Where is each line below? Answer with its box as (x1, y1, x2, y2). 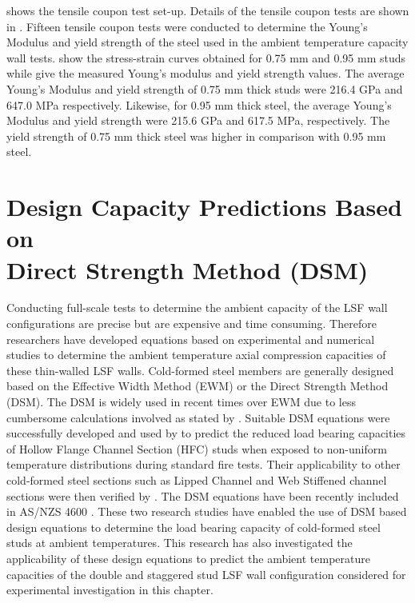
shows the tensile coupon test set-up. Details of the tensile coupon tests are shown (6, 2, 409, 18)
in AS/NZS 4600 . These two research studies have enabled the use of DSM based (6, 503, 407, 520)
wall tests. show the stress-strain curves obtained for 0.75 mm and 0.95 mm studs (6, 49, 406, 66)
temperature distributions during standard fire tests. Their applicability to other (6, 456, 401, 473)
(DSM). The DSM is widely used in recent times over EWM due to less (6, 393, 356, 409)
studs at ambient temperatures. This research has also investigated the (6, 534, 353, 551)
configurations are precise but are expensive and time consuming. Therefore (6, 315, 377, 332)
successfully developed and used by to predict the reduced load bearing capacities (6, 425, 406, 441)
